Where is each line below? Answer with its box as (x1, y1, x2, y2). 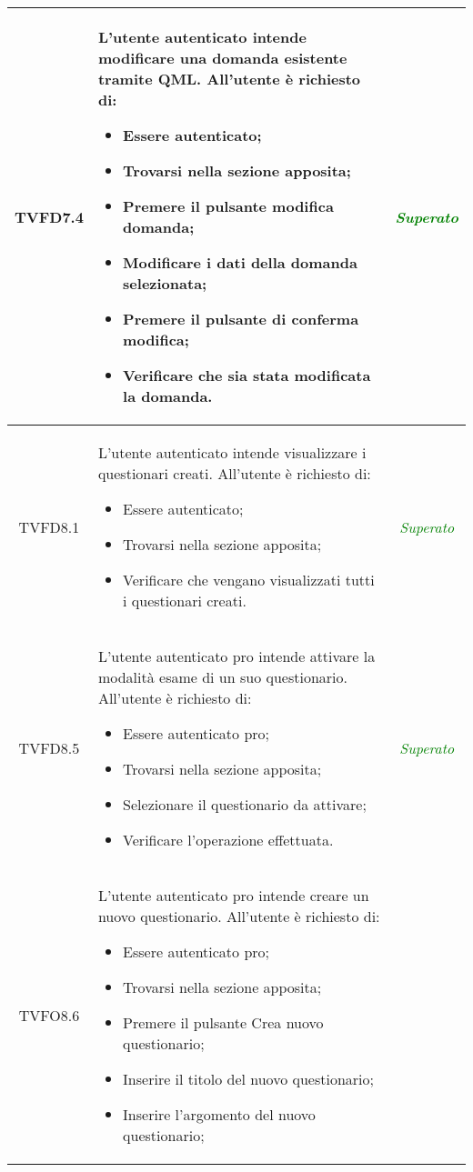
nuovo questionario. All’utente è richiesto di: (97, 906, 380, 927)
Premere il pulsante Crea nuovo (123, 1012, 324, 1033)
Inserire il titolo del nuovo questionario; (123, 1068, 374, 1089)
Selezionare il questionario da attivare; (123, 794, 367, 815)
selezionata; (123, 273, 207, 294)
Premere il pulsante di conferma (123, 308, 359, 329)
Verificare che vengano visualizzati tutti (123, 569, 375, 590)
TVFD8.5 (18, 737, 80, 758)
